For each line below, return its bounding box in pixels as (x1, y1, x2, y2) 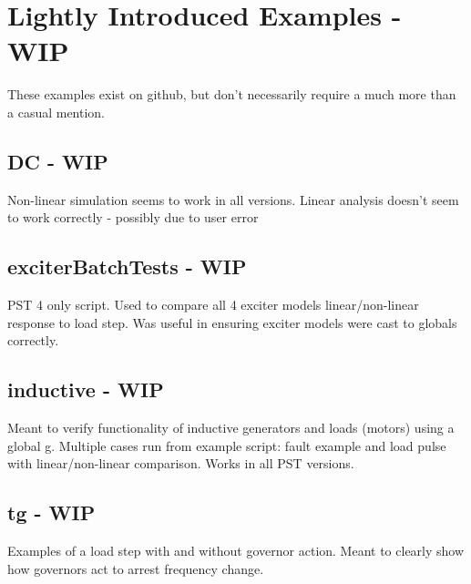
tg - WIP (7, 498, 96, 527)
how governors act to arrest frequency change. (7, 558, 264, 578)
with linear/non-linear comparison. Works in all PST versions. (7, 454, 354, 473)
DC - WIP (7, 147, 108, 175)
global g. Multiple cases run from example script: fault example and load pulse (7, 435, 446, 455)
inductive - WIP (7, 375, 164, 404)
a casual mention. (7, 102, 106, 121)
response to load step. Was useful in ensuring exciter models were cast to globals (7, 312, 457, 332)
